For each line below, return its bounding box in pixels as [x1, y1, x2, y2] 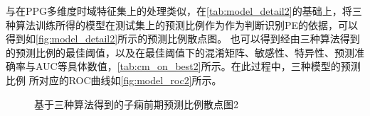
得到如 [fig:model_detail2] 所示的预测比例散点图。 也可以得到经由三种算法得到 [6, 31, 360, 46]
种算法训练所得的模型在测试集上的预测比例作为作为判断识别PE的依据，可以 [6, 17, 359, 32]
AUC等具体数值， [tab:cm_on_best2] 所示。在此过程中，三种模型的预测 [35, 59, 361, 74]
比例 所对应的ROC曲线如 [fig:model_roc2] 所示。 [6, 72, 222, 87]
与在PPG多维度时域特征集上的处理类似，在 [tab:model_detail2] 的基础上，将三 [6, 4, 362, 18]
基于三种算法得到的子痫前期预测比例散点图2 [34, 96, 238, 111]
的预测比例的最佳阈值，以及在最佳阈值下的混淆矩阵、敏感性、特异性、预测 [6, 45, 354, 59]
